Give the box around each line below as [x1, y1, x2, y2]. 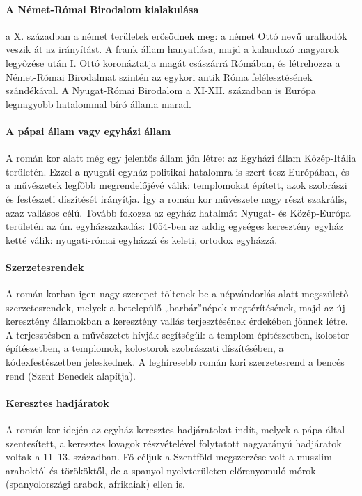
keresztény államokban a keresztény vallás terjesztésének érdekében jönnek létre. [6, 313, 348, 328]
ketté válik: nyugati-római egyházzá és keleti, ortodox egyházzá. [6, 232, 278, 247]
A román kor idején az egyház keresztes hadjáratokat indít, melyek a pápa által [6, 422, 345, 437]
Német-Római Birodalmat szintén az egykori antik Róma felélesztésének [6, 69, 313, 84]
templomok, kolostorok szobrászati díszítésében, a [72, 341, 284, 355]
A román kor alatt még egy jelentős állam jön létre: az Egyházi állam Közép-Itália [6, 150, 356, 165]
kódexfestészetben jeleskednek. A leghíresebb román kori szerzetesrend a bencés [6, 355, 345, 369]
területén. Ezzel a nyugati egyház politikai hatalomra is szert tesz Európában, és [6, 164, 349, 178]
